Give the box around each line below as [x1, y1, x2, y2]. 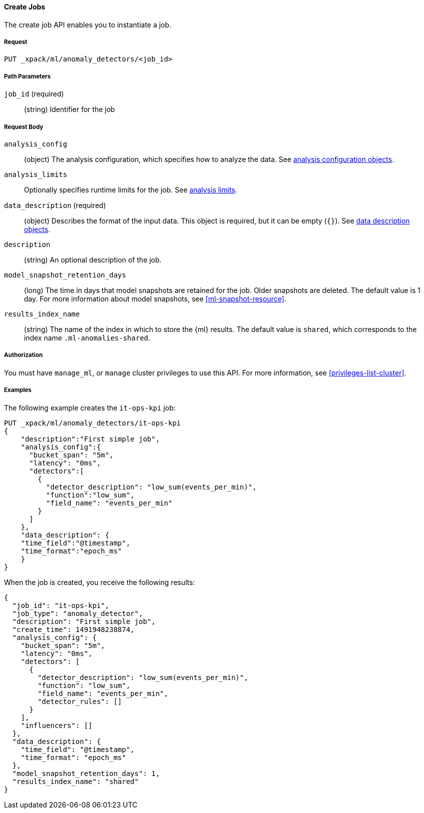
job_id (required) [4, 89, 64, 98]
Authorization [4, 351, 43, 359]
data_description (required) [4, 200, 106, 209]
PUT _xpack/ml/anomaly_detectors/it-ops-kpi [4, 418, 181, 427]
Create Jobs [4, 2, 45, 11]
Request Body [4, 123, 43, 130]
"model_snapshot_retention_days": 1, [12, 769, 160, 777]
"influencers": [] [20, 721, 93, 729]
